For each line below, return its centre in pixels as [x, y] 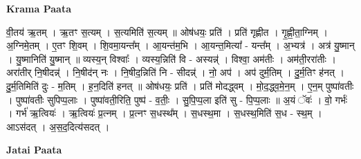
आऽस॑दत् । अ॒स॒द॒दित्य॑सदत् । [58, 126]
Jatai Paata [34, 150]
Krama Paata [39, 8]
